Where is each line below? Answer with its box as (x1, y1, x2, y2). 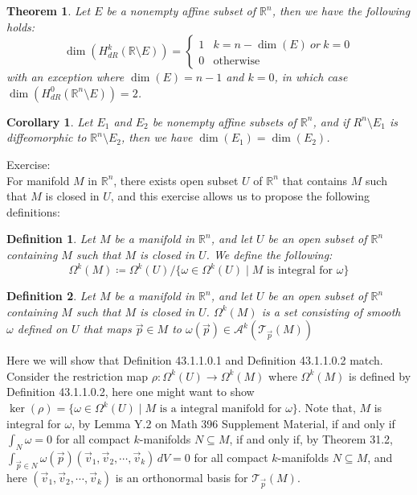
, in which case (274, 68, 348, 85)
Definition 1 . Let (6, 230, 96, 247)
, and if (313, 113, 350, 130)
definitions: (6, 203, 60, 220)
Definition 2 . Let (6, 287, 96, 304)
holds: (6, 18, 35, 35)
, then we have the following (272, 2, 411, 19)
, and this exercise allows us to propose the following (110, 188, 370, 204)
